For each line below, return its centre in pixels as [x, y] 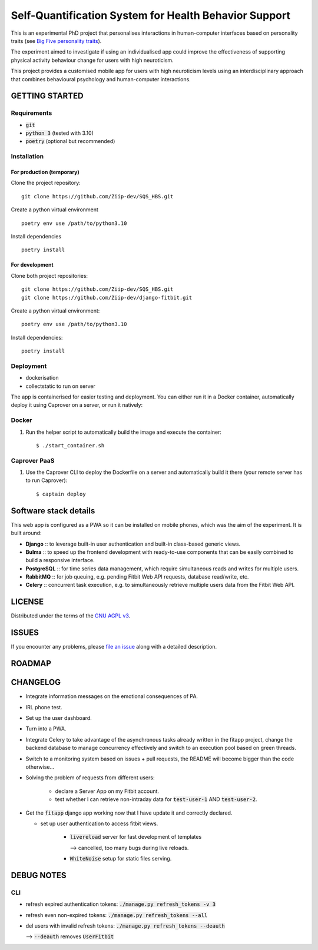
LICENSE [27, 602]
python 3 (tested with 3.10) [60, 133]
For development [32, 265]
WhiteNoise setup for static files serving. [121, 859]
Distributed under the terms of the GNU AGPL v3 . [71, 616]
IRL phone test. [44, 707]
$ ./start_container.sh [70, 445]
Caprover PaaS [33, 460]
